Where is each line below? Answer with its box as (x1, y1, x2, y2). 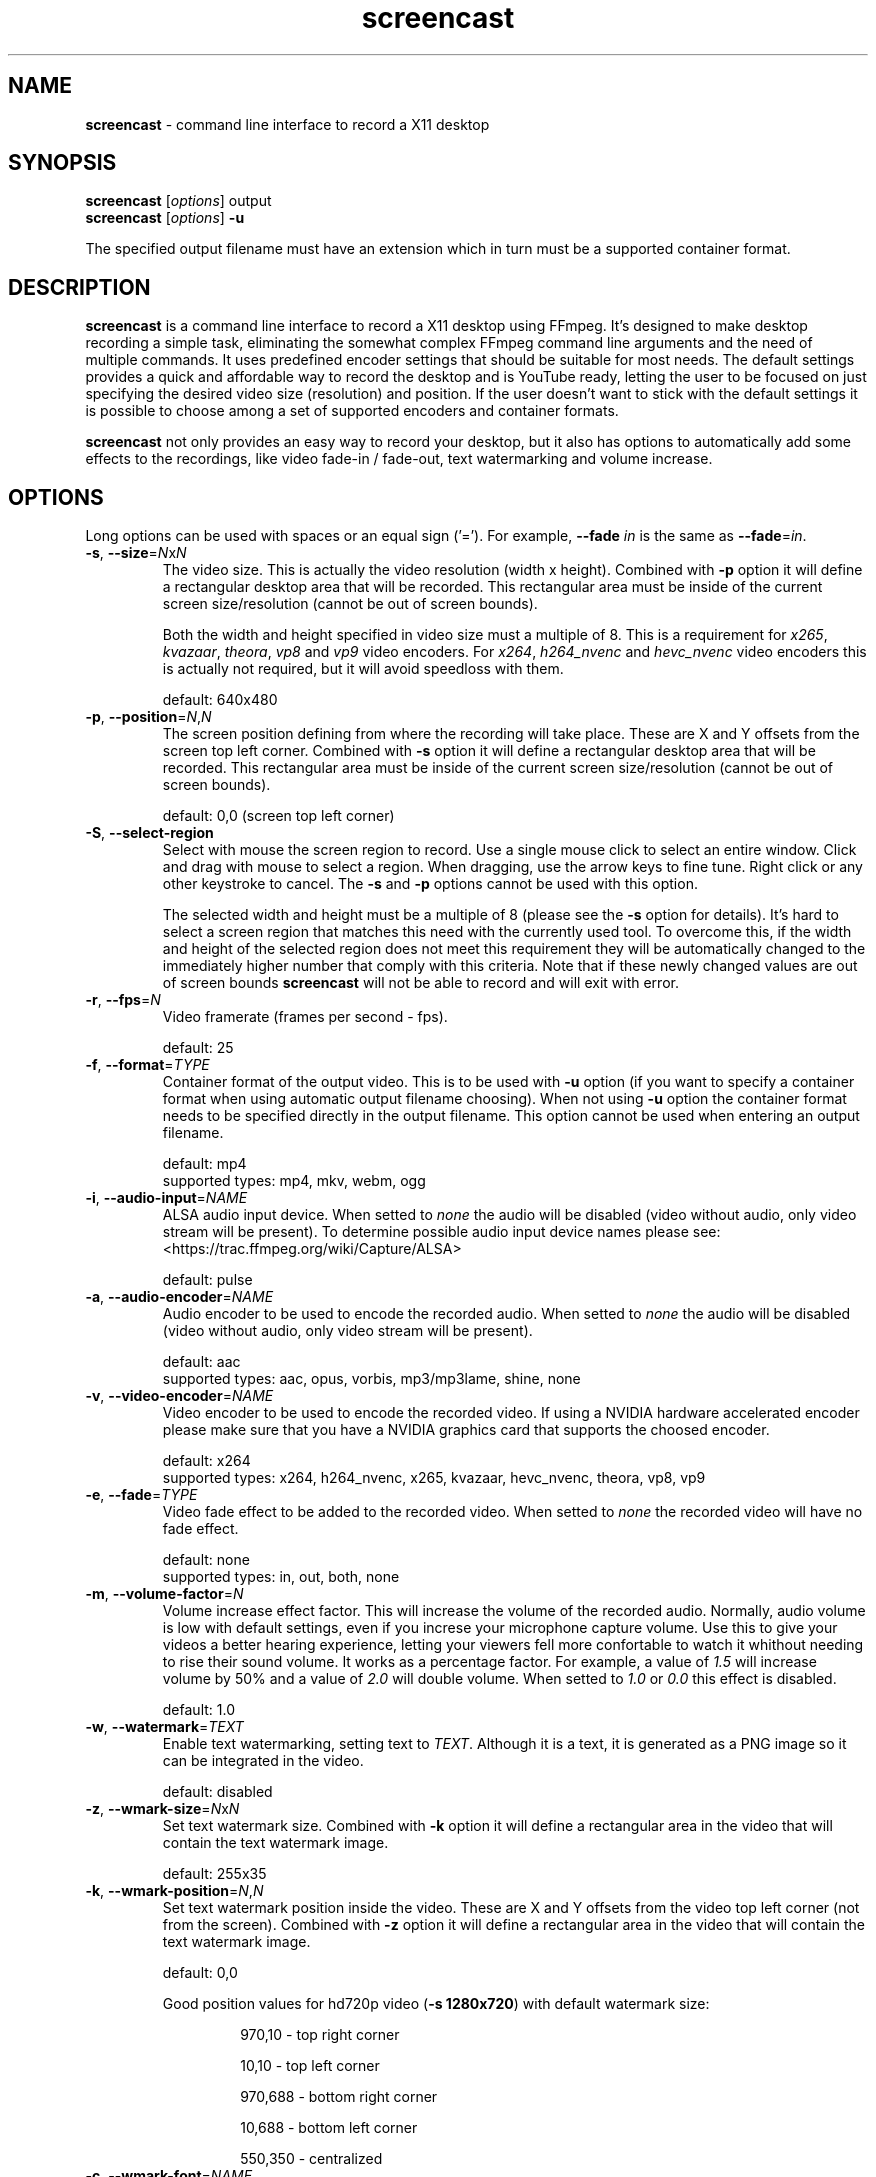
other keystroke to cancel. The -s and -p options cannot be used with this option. (162, 875, 698, 893)
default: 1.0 (162, 1701, 235, 1719)
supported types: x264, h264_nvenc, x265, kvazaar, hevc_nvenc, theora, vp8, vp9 (162, 1469, 706, 1487)
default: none (162, 1551, 250, 1569)
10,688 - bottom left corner (240, 2119, 418, 2137)
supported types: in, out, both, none (162, 1568, 400, 1586)
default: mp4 (162, 1155, 247, 1173)
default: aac (162, 1353, 241, 1371)
